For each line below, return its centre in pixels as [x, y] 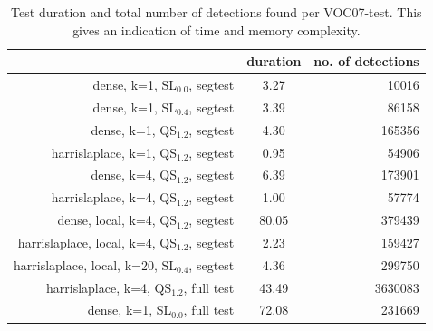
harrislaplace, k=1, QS [114, 152]
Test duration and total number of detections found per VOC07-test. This [216, 12]
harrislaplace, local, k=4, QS [97, 242]
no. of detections [366, 61]
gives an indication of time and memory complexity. [216, 29]
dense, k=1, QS [134, 129]
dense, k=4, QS [134, 175]
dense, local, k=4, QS [117, 220]
